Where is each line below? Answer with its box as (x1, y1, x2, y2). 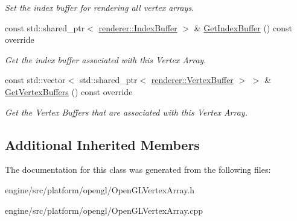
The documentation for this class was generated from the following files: (5, 163, 271, 176)
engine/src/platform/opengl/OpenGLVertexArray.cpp (5, 204, 203, 216)
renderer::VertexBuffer (151, 73, 234, 86)
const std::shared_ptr (5, 21, 85, 34)
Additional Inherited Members (5, 135, 200, 154)
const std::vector (5, 73, 66, 86)
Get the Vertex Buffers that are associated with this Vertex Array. (5, 105, 247, 118)
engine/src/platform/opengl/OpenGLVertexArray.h (5, 183, 195, 196)
